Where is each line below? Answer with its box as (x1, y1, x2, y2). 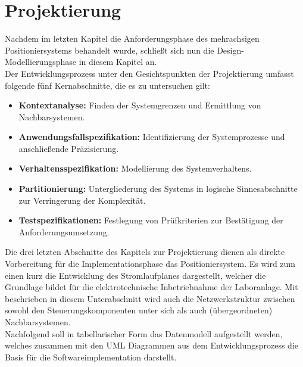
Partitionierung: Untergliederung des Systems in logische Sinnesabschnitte (18, 182, 298, 195)
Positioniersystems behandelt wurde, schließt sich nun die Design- (5, 43, 244, 56)
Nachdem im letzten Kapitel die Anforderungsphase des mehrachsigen (5, 32, 260, 45)
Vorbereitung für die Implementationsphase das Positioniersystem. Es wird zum (5, 257, 296, 270)
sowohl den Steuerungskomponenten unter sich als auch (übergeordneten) (5, 304, 273, 316)
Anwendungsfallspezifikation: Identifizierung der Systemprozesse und (18, 130, 285, 143)
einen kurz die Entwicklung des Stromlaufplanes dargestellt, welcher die (5, 269, 266, 281)
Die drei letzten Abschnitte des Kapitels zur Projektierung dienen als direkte (5, 245, 285, 258)
